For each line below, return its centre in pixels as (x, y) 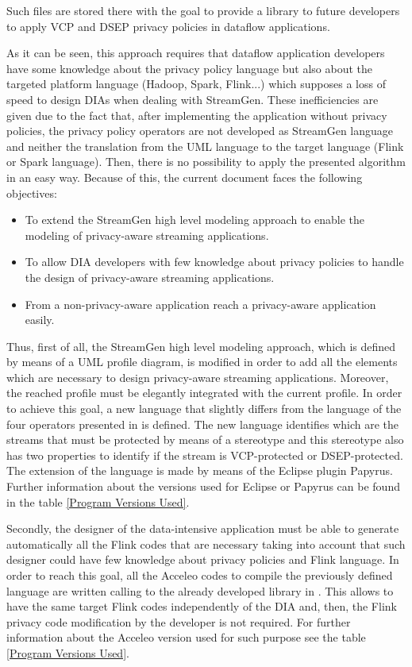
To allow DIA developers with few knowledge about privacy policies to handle (214, 262)
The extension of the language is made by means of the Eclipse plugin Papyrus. (200, 470)
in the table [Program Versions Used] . (98, 501)
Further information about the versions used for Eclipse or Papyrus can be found (203, 486)
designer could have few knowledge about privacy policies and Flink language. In (203, 559)
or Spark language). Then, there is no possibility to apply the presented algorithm (206, 162)
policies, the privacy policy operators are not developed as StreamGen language (200, 131)
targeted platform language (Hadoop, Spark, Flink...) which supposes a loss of (196, 84)
